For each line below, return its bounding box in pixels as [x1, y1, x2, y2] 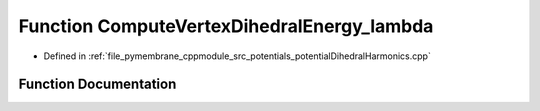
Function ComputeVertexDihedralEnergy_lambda [18, 15, 434, 37]
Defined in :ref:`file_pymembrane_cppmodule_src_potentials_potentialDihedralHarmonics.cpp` [43, 50, 432, 62]
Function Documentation [18, 76, 177, 93]
